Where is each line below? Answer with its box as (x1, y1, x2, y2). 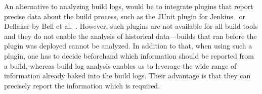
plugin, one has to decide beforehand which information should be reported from (4, 50, 254, 61)
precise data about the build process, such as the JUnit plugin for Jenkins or (4, 11, 246, 21)
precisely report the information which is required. (4, 80, 160, 90)
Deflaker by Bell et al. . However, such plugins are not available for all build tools (4, 21, 258, 31)
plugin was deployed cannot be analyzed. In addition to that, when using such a (4, 40, 252, 51)
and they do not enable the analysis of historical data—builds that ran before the (4, 30, 257, 41)
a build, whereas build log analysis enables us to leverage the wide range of (4, 60, 237, 71)
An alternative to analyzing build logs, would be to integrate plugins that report (4, 1, 253, 11)
